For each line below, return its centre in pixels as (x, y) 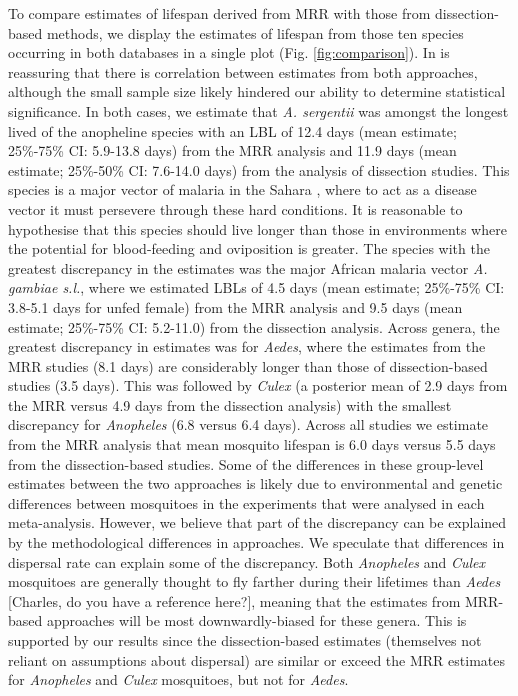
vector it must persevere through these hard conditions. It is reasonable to (235, 208)
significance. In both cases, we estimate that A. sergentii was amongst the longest (258, 110)
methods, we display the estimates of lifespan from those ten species (255, 32)
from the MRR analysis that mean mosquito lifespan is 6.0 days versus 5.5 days (252, 444)
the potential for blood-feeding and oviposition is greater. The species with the (249, 248)
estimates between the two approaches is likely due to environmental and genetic (255, 483)
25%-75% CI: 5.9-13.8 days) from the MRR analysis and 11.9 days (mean (232, 150)
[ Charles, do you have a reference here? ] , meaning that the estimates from (234, 600)
